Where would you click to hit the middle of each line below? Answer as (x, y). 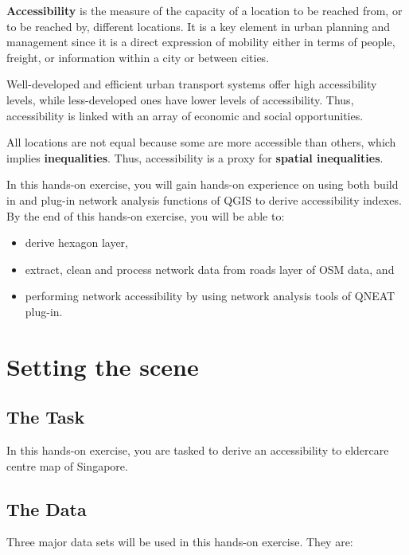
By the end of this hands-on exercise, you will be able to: (146, 215)
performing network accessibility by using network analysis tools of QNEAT (210, 296)
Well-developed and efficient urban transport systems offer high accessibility (192, 84)
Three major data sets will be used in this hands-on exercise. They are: (180, 542)
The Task (46, 417)
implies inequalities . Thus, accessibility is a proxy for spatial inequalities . (195, 157)
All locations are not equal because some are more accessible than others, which (201, 142)
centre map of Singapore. (67, 465)
